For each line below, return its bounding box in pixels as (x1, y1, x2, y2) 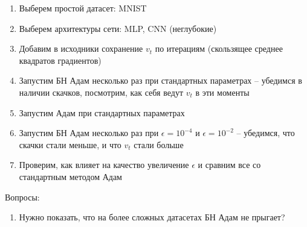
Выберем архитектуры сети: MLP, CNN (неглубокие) (19, 22, 217, 34)
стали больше (134, 138, 184, 151)
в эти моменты (195, 86, 250, 98)
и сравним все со (198, 158, 261, 171)
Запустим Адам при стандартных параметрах (19, 106, 185, 119)
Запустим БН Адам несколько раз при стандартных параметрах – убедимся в (19, 74, 302, 87)
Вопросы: (5, 190, 40, 203)
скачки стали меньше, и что (19, 138, 121, 151)
